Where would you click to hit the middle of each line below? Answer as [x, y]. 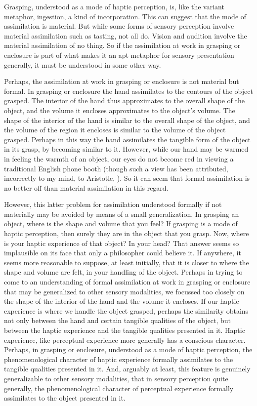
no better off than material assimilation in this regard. [86, 187]
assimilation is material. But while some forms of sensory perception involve [119, 26]
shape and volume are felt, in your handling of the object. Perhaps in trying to [123, 272]
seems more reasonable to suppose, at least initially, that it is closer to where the [127, 262]
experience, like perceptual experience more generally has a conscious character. [125, 340]
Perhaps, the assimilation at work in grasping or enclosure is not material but [122, 81]
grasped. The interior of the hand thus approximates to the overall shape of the [125, 101]
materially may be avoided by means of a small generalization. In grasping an [122, 214]
